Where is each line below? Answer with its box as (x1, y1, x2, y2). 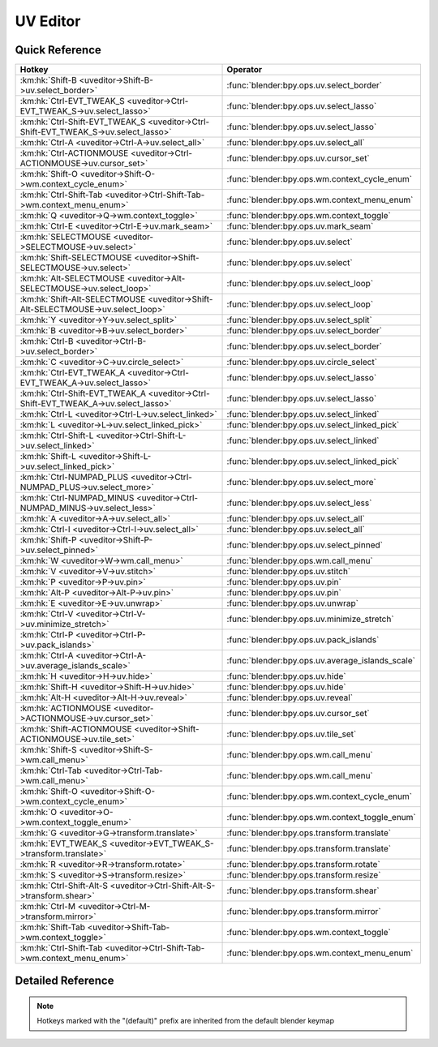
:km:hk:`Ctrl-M (19, 901, 76, 912)
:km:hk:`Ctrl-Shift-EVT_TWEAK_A (19, 388, 146, 399)
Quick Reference (15, 43, 101, 57)
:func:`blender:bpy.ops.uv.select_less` (226, 497, 372, 508)
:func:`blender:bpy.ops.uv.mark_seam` (226, 221, 374, 232)
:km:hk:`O (19, 807, 57, 818)
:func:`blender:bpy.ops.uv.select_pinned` (226, 539, 383, 551)
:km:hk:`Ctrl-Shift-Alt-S (19, 880, 109, 891)
